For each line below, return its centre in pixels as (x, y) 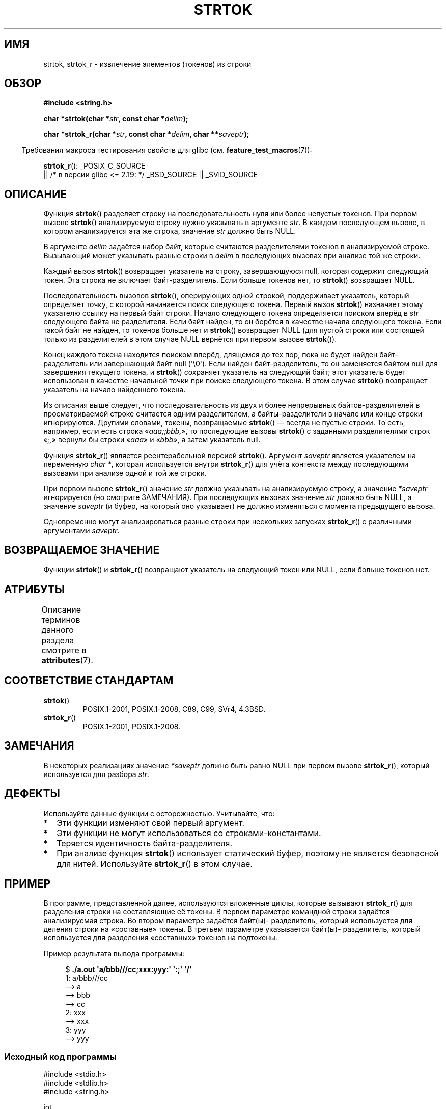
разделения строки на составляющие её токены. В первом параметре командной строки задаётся (217, 912)
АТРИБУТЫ (35, 589)
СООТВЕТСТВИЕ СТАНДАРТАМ (89, 681)
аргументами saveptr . (81, 531)
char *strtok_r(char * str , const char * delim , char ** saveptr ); (146, 134)
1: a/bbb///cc (87, 978)
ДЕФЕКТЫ (32, 794)
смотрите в (64, 650)
